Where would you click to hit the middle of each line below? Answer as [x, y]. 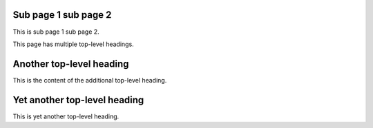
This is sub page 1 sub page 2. [56, 32]
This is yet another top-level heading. [66, 116]
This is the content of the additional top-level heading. [90, 80]
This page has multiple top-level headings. [73, 44]
